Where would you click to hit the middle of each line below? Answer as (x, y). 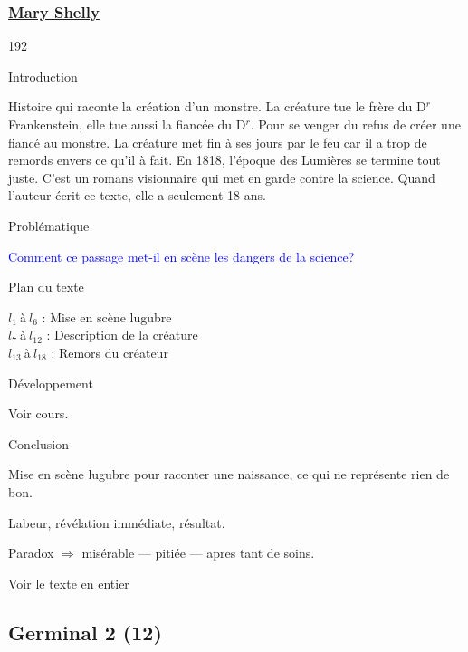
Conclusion (38, 443)
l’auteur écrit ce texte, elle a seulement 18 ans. (137, 195)
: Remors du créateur (110, 352)
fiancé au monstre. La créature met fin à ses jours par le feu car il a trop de (218, 142)
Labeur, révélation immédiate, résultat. (117, 522)
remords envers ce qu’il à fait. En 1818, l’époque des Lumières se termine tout (224, 160)
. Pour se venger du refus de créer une (355, 124)
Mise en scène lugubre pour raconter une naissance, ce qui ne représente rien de (229, 474)
